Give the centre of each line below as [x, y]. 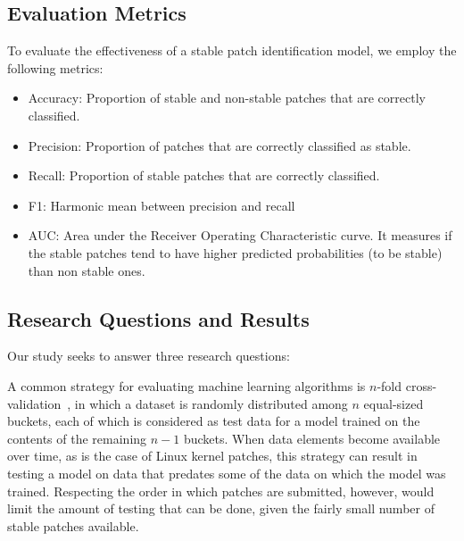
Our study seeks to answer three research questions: [149, 356]
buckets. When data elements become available [312, 438]
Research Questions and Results [158, 318]
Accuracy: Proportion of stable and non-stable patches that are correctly [227, 98]
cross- [421, 385]
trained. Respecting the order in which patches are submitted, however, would [221, 491]
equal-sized [394, 403]
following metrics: [55, 67]
